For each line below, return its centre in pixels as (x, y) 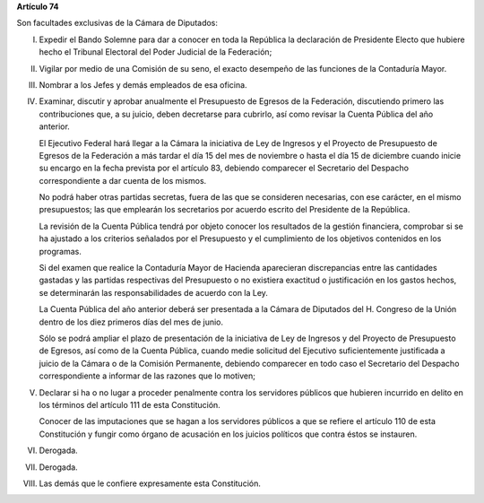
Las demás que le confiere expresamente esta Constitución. (150, 483)
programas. (60, 251)
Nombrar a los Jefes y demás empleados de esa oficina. (143, 84)
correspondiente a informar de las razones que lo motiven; (147, 376)
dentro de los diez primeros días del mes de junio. (131, 322)
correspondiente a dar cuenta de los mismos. (123, 180)
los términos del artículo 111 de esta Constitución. (130, 404)
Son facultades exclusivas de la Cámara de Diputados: (117, 23)
